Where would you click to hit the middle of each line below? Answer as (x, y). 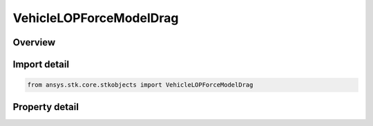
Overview (34, 42)
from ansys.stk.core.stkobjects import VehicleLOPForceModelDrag (140, 85)
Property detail (46, 107)
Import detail (41, 64)
